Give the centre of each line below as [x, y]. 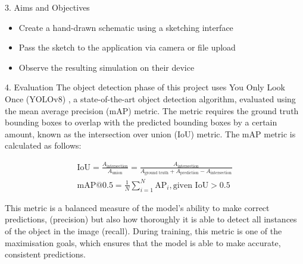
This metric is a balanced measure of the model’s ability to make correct [137, 207]
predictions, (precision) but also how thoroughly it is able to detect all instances [151, 219]
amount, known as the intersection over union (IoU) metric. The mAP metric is [150, 133]
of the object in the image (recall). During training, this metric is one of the [143, 230]
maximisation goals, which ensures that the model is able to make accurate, [143, 242]
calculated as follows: [43, 145]
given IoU [191, 185]
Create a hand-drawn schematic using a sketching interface [126, 27]
